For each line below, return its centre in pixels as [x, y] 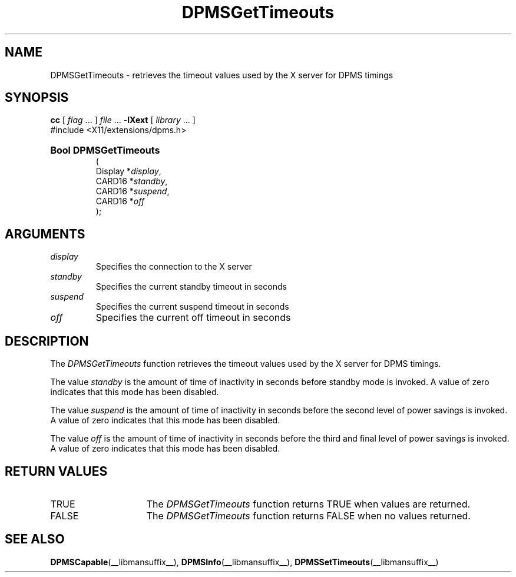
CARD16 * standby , [132, 181]
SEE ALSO [35, 539]
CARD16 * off [120, 201]
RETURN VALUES [56, 471]
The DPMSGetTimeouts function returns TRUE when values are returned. [308, 504]
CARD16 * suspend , [133, 191]
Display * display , [128, 171]
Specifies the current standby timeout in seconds [191, 287]
